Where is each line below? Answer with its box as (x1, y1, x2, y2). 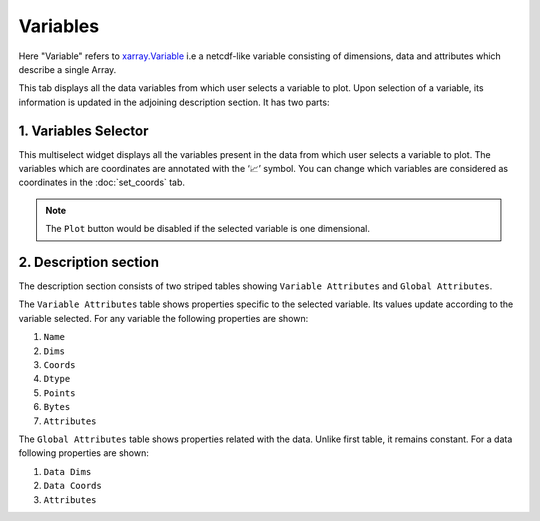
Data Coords (43, 480, 102, 492)
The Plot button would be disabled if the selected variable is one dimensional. (45, 223, 370, 235)
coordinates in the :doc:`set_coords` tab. (18, 176, 185, 189)
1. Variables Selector (18, 122, 149, 139)
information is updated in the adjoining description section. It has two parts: (18, 96, 330, 108)
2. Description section (18, 254, 160, 270)
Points (43, 387, 76, 399)
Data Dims (43, 466, 92, 477)
